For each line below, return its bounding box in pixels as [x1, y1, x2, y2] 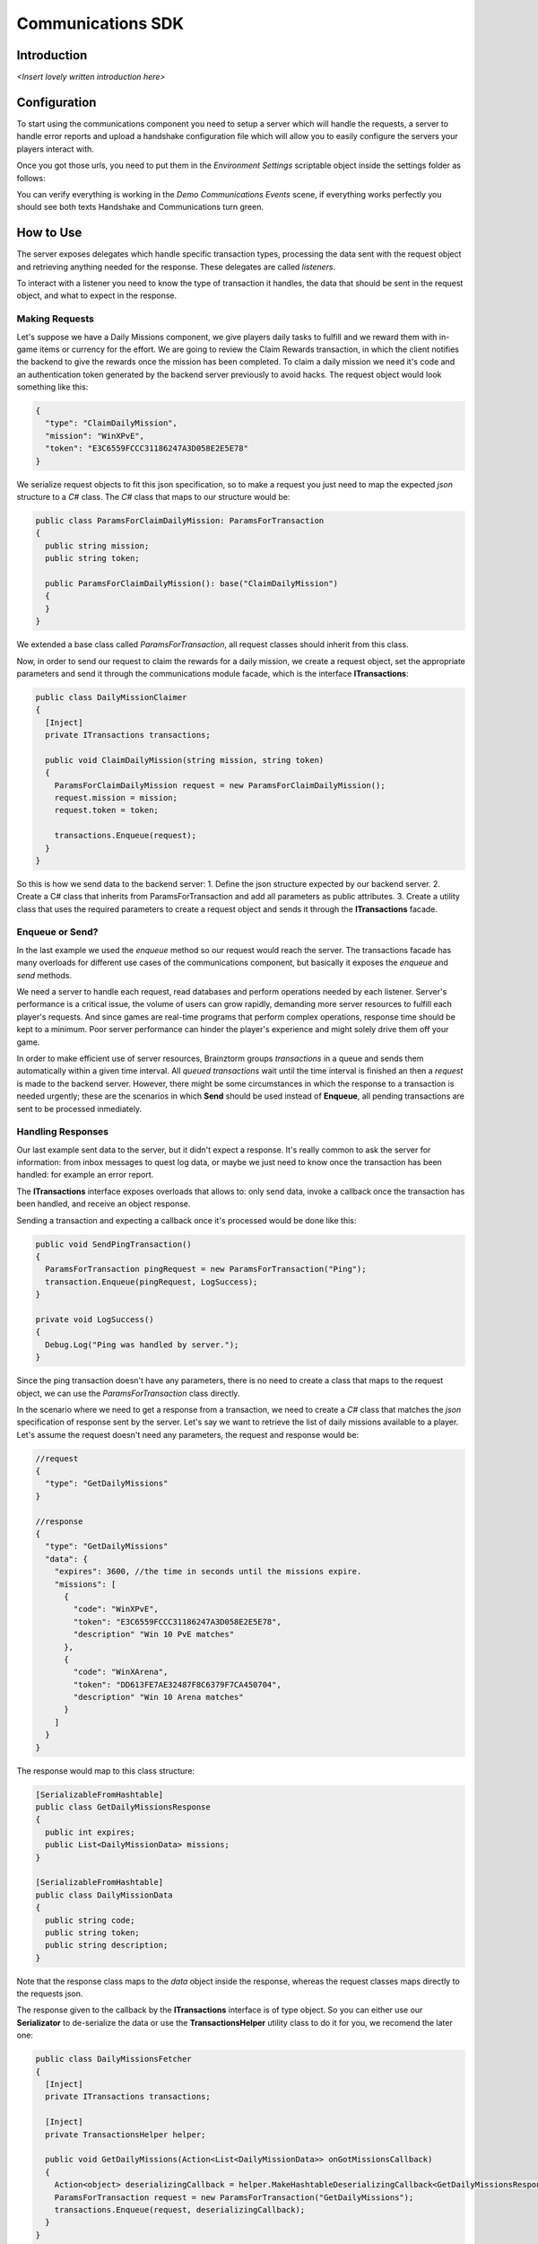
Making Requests [16, 312, 94, 325]
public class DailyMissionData [35, 1889, 174, 1900]
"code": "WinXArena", [73, 1667, 169, 1678]
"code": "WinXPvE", [73, 1604, 159, 1615]
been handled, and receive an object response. [16, 1198, 191, 1209]
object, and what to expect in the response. [16, 290, 178, 301]
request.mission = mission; [54, 793, 178, 802]
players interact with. [16, 144, 94, 154]
